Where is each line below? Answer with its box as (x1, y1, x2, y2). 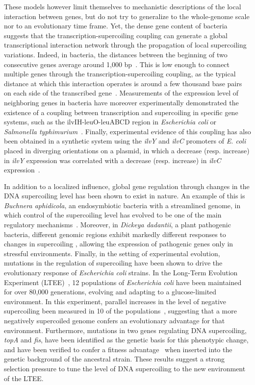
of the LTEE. (4, 373, 44, 383)
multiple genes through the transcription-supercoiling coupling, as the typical (4, 69, 236, 79)
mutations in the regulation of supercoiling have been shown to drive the (4, 258, 223, 268)
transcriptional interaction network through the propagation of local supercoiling (4, 40, 247, 50)
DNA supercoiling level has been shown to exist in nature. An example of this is (4, 191, 245, 201)
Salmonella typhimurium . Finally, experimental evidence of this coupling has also (4, 126, 251, 136)
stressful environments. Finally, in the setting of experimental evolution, (4, 248, 220, 258)
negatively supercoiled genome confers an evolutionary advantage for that (4, 315, 225, 325)
